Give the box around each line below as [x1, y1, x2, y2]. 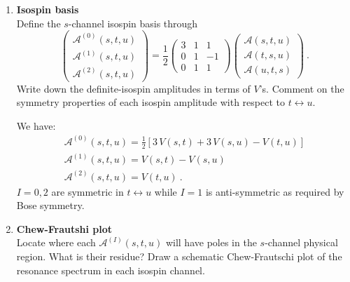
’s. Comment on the [259, 81, 344, 95]
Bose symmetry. [16, 198, 85, 213]
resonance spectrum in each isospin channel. [16, 262, 205, 277]
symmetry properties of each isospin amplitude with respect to [16, 95, 285, 109]
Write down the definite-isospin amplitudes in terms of [16, 81, 251, 95]
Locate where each [16, 235, 96, 250]
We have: [16, 118, 56, 133]
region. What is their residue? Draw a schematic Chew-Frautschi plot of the [16, 249, 342, 264]
